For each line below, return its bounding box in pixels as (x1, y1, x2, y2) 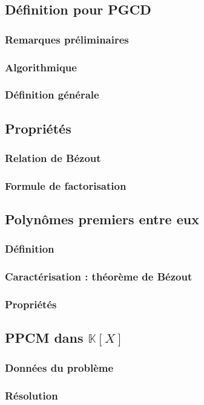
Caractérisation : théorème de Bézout (5, 269, 192, 284)
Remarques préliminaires (5, 31, 129, 47)
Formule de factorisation (5, 178, 127, 193)
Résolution (5, 387, 58, 403)
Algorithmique (5, 59, 77, 74)
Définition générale (5, 87, 99, 102)
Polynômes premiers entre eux (5, 210, 199, 228)
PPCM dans (5, 328, 84, 347)
